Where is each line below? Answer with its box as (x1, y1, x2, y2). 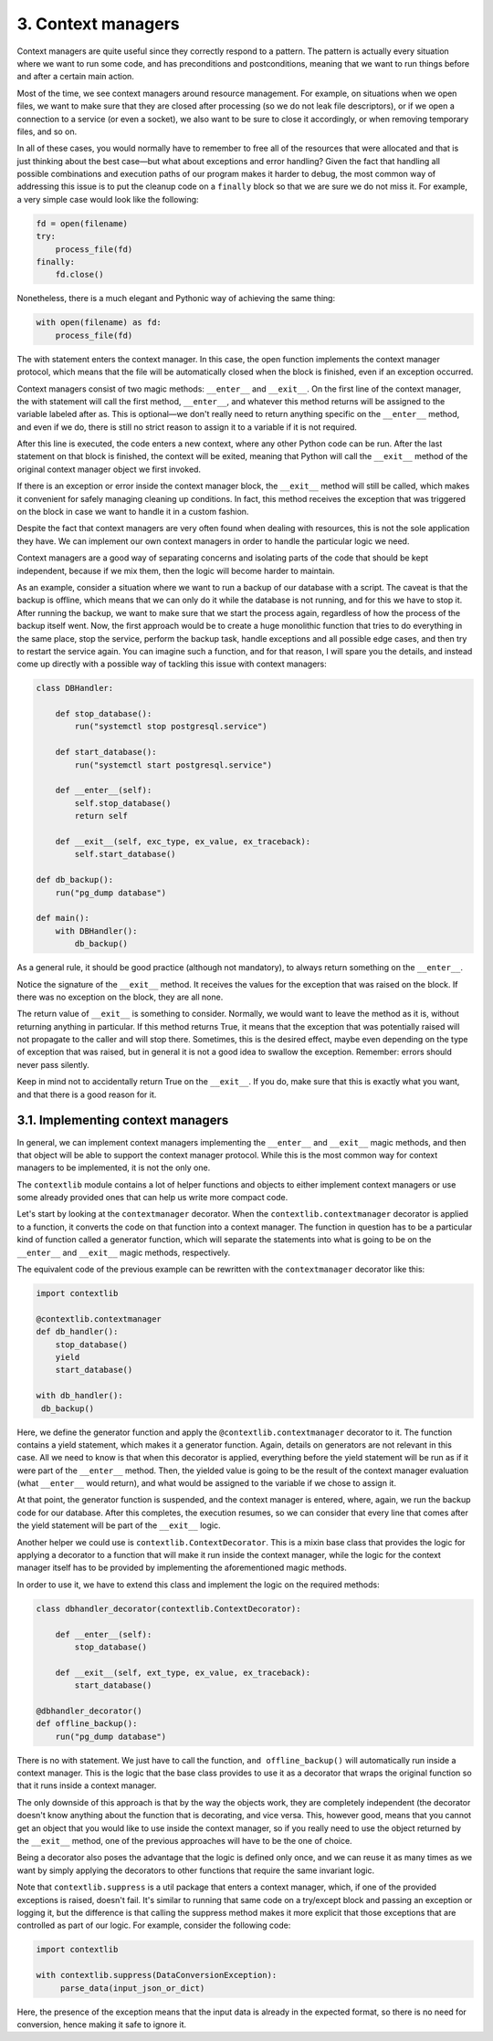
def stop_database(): (55, 708, 152, 719)
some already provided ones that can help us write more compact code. (16, 1192, 288, 1203)
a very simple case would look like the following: (16, 194, 200, 204)
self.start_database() (74, 849, 177, 860)
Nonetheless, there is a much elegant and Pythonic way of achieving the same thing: (16, 293, 336, 304)
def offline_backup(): (36, 1719, 138, 1729)
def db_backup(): (36, 874, 114, 885)
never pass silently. (16, 1059, 90, 1070)
